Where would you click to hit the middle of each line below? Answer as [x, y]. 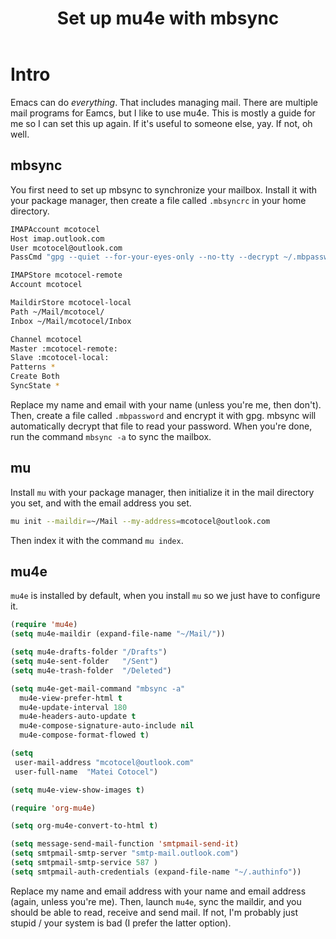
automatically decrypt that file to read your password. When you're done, [161, 426]
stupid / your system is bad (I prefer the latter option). [121, 923]
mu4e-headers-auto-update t [78, 717]
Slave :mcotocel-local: [60, 358]
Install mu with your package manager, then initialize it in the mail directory [162, 492]
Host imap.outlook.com [57, 238]
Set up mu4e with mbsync [168, 18]
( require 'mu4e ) [44, 625]
